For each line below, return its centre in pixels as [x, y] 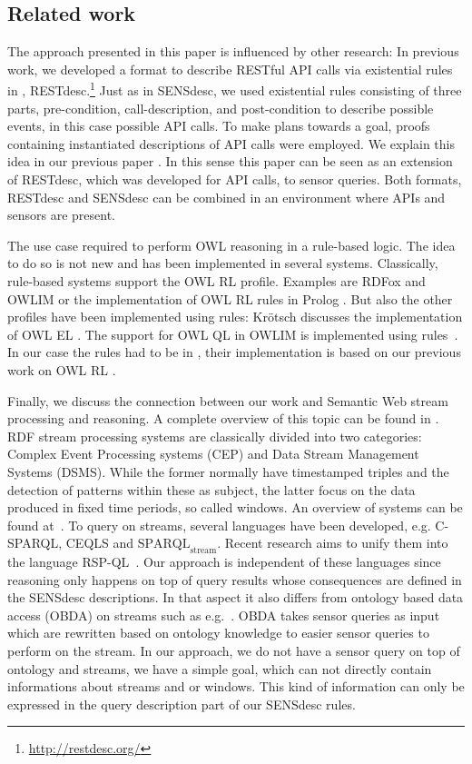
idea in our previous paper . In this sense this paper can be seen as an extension [230, 161]
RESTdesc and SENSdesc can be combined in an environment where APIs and [226, 197]
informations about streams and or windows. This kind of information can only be [236, 686]
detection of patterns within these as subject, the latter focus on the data [211, 489]
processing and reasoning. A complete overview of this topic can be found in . [223, 418]
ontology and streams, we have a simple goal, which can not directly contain [220, 668]
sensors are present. [62, 215]
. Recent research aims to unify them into [333, 543]
